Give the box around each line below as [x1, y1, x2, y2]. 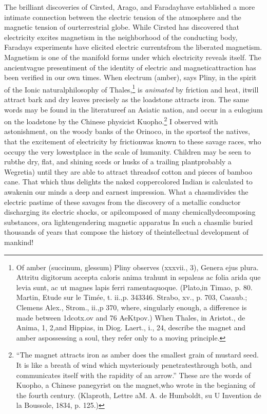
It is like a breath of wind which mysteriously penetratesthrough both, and [16, 359, 252, 370]
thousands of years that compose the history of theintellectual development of [4, 227, 249, 237]
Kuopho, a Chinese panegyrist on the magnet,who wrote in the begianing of [16, 380, 255, 390]
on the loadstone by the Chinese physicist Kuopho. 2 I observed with [4, 115, 218, 126]
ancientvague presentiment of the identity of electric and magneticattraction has [4, 62, 256, 72]
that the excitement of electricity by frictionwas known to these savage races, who [4, 136, 261, 147]
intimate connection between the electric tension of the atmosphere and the [4, 11, 241, 22]
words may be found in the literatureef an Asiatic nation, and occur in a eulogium [4, 104, 263, 115]
